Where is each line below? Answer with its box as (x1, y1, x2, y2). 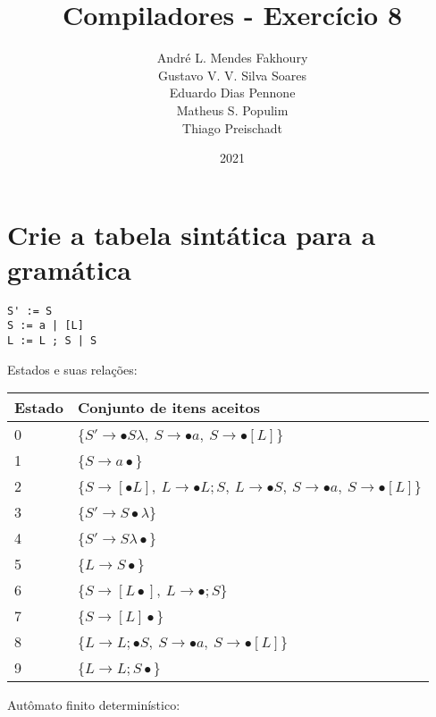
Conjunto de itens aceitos (77, 397, 261, 418)
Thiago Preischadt (182, 118, 282, 137)
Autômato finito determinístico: (7, 696, 180, 714)
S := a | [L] (7, 319, 84, 333)
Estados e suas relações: (7, 359, 138, 378)
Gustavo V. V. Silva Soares (158, 65, 306, 84)
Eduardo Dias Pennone (169, 83, 296, 102)
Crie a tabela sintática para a (7, 215, 376, 252)
